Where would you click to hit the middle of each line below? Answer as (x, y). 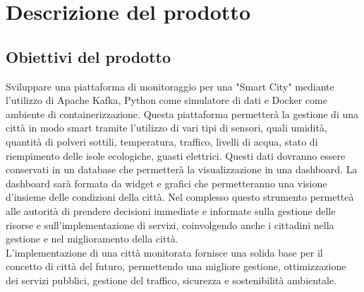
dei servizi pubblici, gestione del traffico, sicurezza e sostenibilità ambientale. (171, 280)
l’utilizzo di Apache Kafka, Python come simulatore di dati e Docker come (166, 100)
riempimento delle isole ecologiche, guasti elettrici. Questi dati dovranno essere (176, 155)
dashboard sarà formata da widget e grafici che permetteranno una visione (166, 183)
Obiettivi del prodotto (88, 56)
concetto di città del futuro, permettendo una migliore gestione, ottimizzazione (176, 266)
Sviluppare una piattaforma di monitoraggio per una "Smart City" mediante (170, 86)
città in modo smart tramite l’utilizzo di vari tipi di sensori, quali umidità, (166, 128)
